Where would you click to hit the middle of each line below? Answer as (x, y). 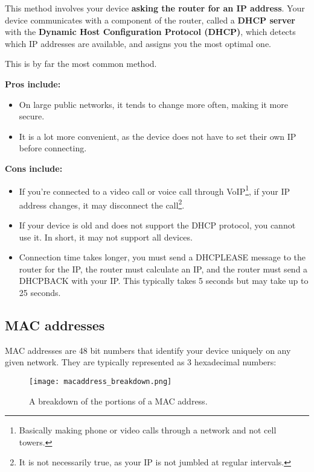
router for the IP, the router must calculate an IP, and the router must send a (163, 269)
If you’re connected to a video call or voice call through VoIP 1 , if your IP (154, 190)
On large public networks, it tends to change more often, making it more (153, 104)
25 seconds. (40, 292)
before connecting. (53, 148)
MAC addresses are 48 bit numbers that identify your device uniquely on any (148, 350)
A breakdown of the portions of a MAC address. (118, 401)
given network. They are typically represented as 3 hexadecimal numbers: (141, 362)
